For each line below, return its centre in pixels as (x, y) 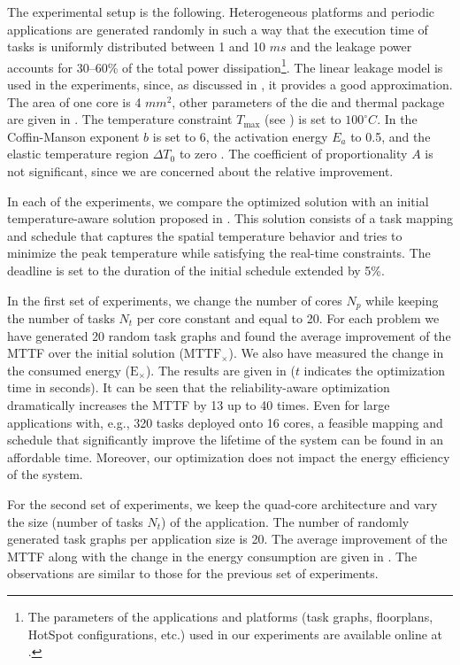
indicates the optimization (375, 370)
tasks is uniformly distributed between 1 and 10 (137, 46)
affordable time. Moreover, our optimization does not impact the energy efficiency (229, 456)
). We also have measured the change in (336, 353)
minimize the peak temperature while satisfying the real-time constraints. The (219, 253)
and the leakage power (351, 46)
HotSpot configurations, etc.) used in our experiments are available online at (235, 634)
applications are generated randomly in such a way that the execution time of (218, 29)
